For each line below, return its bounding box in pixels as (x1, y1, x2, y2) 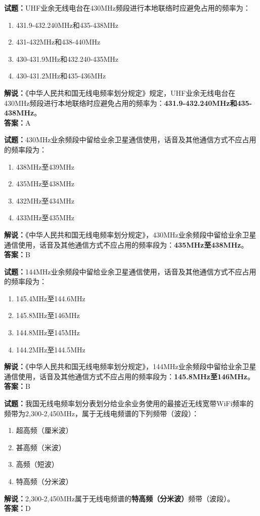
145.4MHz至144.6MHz (16, 293, 85, 303)
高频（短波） (16, 459, 59, 469)
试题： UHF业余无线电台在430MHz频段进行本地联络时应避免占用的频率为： (4, 3, 250, 13)
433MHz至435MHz (16, 212, 74, 223)
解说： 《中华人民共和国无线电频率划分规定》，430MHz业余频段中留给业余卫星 (4, 229, 256, 240)
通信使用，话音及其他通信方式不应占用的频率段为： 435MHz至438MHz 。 (4, 239, 248, 250)
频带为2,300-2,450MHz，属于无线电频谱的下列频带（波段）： (4, 408, 199, 418)
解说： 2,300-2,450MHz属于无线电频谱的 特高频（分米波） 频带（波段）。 (4, 493, 234, 503)
